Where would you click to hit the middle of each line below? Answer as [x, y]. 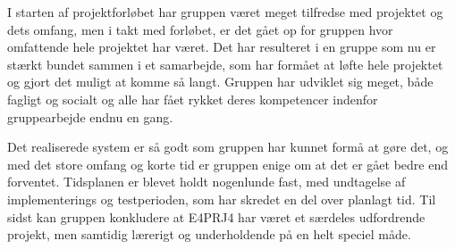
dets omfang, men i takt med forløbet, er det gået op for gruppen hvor [200, 29]
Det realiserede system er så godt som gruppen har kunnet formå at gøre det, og [228, 147]
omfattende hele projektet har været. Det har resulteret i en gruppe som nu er [222, 47]
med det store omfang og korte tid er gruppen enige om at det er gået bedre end [227, 164]
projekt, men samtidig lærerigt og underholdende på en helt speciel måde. [209, 234]
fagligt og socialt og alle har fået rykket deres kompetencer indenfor [193, 99]
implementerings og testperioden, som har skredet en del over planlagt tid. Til [222, 199]
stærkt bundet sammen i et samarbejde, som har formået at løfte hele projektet [225, 64]
